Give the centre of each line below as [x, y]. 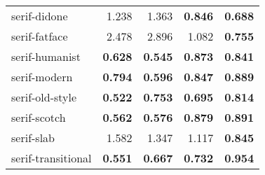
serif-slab [33, 138]
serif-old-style [44, 97]
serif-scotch [39, 117]
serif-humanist [46, 56]
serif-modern [42, 77]
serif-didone [40, 16]
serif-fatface [40, 36]
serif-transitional [52, 158]
